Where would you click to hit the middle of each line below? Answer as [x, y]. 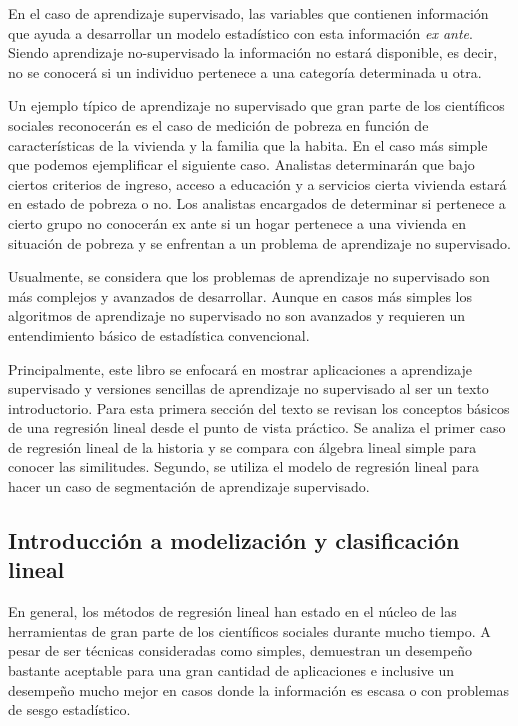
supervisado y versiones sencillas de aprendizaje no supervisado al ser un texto [248, 388]
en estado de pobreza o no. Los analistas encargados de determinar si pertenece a [257, 203]
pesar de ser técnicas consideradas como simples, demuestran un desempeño [240, 650]
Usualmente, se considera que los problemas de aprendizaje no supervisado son [249, 276]
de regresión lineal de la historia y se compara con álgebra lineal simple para [242, 446]
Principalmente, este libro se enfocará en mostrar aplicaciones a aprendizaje [240, 368]
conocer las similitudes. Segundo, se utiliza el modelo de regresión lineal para [244, 466]
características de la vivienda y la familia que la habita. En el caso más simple [248, 144]
